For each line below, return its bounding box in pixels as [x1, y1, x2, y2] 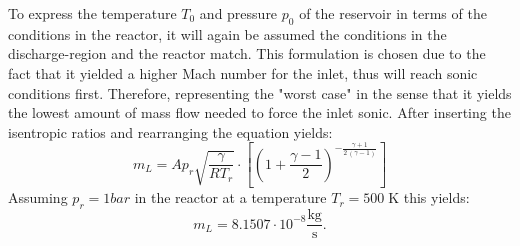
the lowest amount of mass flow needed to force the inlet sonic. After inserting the [8, 102, 511, 123]
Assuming [8, 187, 68, 208]
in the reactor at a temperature [134, 187, 327, 208]
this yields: [403, 187, 470, 208]
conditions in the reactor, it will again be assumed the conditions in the [8, 23, 447, 44]
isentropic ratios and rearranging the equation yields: [8, 121, 333, 142]
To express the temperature [8, 3, 177, 23]
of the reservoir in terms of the [299, 3, 487, 23]
